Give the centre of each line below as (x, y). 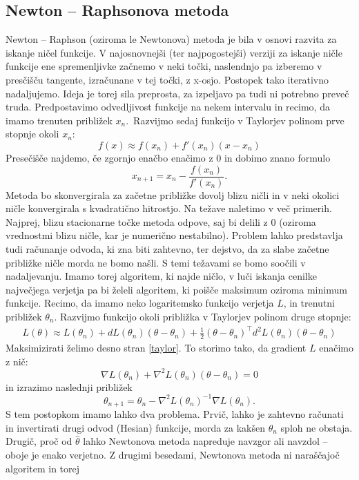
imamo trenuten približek (59, 120)
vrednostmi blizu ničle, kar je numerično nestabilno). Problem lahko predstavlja (174, 235)
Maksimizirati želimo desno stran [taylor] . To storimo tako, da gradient (156, 347)
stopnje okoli (32, 134)
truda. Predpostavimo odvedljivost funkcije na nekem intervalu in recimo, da (168, 107)
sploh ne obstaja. (317, 427)
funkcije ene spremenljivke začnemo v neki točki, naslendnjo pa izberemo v (164, 66)
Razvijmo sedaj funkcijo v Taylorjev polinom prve (239, 120)
